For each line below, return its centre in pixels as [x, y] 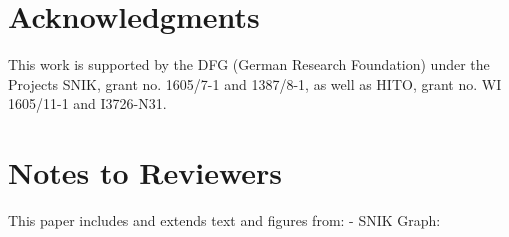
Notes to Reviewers [145, 172]
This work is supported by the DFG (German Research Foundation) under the [249, 64]
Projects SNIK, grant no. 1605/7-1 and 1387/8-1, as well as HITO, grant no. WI [255, 83]
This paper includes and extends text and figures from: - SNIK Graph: [224, 220]
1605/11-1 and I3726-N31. [87, 103]
